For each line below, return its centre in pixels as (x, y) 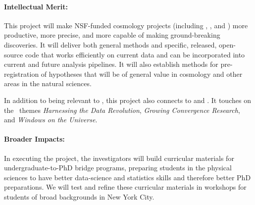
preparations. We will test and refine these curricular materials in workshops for (125, 187)
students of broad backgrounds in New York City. (79, 196)
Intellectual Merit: (36, 6)
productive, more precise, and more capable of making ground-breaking (112, 35)
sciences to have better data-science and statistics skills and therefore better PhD (127, 177)
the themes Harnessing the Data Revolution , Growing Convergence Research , (122, 110)
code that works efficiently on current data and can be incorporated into (135, 54)
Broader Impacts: (34, 139)
